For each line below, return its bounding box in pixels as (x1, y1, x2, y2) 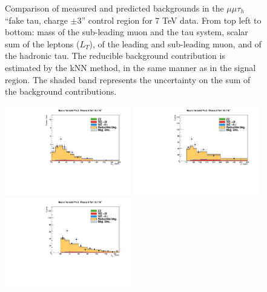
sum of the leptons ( (5, 37, 80, 50)
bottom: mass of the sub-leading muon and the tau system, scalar (5, 25, 248, 38)
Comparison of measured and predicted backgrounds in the (5, 2, 224, 14)
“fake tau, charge (5, 13, 68, 26)
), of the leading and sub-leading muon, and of (89, 37, 262, 50)
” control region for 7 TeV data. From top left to (81, 13, 262, 26)
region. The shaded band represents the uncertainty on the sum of (5, 73, 251, 86)
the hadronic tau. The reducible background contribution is (5, 49, 225, 62)
